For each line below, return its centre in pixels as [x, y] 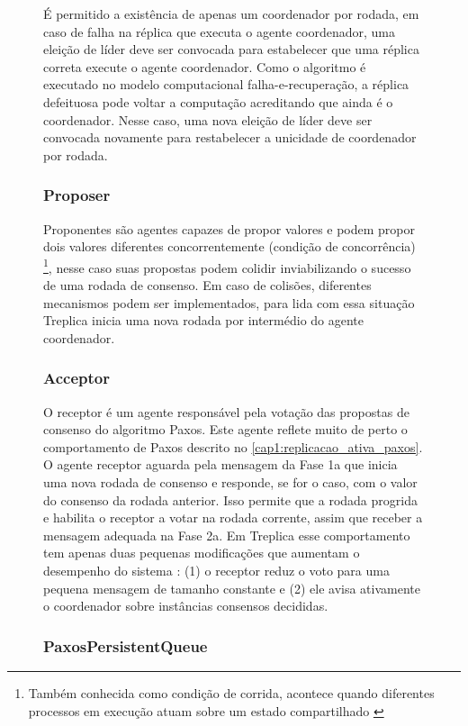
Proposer [77, 195]
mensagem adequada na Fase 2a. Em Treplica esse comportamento [227, 535]
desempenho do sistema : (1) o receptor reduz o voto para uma [216, 570]
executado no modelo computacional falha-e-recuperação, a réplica [226, 84]
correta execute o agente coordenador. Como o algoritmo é [205, 66]
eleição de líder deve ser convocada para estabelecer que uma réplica [231, 49]
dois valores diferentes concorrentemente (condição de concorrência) [229, 246]
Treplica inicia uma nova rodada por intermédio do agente [204, 320]
